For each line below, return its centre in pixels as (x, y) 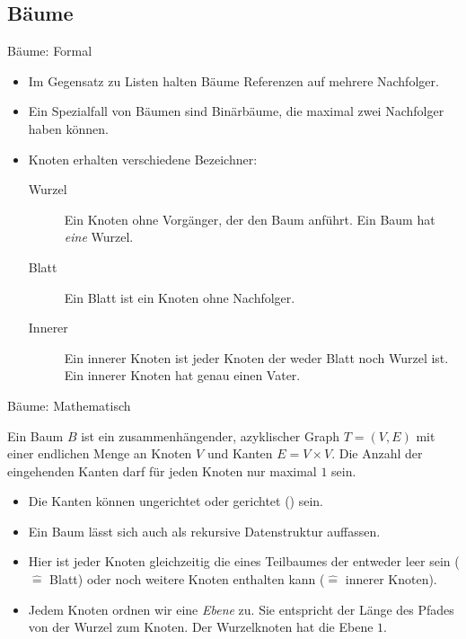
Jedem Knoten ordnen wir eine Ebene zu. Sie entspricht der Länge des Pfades (241, 609)
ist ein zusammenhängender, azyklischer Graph (211, 435)
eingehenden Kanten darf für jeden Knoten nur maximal (162, 470)
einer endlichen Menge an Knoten (100, 453)
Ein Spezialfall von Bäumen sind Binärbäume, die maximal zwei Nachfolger (236, 111)
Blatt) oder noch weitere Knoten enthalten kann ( (187, 579)
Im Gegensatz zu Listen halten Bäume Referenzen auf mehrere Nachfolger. (233, 80)
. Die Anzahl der (377, 453)
